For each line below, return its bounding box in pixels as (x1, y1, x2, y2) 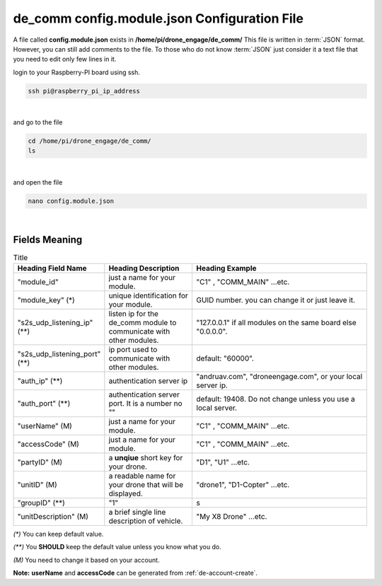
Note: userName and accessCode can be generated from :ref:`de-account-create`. (13, 569, 258, 578)
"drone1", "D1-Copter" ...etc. (196, 480, 290, 490)
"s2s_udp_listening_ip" (17, 318, 93, 328)
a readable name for (108, 471, 176, 481)
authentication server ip (108, 376, 188, 386)
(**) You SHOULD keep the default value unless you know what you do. (13, 543, 222, 551)
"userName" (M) (17, 421, 72, 431)
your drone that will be (108, 480, 184, 490)
